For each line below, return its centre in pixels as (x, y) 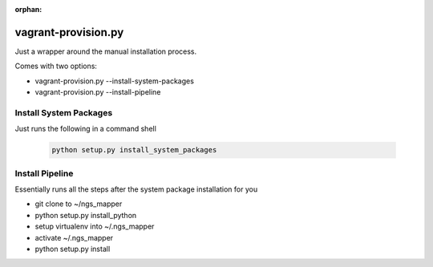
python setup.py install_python (86, 215)
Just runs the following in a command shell (85, 129)
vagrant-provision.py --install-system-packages (114, 81)
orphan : (28, 9)
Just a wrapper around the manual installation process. (106, 51)
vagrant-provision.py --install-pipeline (98, 92)
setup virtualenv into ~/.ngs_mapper (95, 227)
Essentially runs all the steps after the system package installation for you (136, 189)
